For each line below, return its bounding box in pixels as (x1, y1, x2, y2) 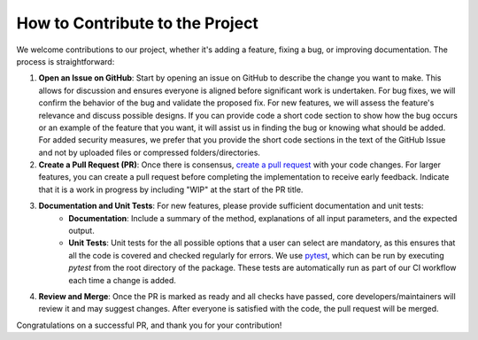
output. (68, 226, 95, 236)
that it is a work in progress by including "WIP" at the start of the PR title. (38, 184, 304, 195)
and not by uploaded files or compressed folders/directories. (38, 147, 261, 158)
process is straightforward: (16, 56, 115, 66)
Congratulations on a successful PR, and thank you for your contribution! (16, 320, 282, 330)
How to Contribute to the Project (16, 13, 258, 33)
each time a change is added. (68, 274, 177, 285)
